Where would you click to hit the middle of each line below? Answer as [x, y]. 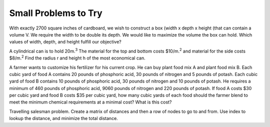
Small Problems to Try [56, 13]
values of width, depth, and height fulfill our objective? [65, 42]
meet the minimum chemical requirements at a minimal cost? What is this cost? [90, 102]
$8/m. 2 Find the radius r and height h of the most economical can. [77, 57]
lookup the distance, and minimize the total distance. [64, 118]
